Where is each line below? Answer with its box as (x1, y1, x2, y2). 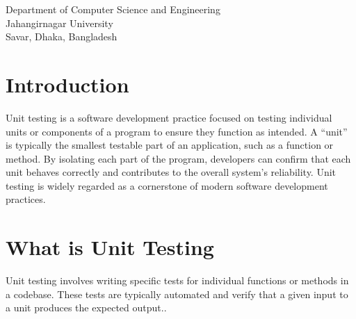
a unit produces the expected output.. (6, 300, 167, 315)
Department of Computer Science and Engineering (6, 2, 220, 16)
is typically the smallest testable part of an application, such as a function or (6, 138, 334, 152)
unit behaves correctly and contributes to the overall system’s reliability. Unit (6, 165, 337, 179)
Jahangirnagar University (6, 15, 113, 30)
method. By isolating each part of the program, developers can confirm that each (6, 151, 351, 165)
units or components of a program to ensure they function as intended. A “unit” (6, 124, 348, 138)
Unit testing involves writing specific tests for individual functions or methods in (6, 273, 349, 288)
